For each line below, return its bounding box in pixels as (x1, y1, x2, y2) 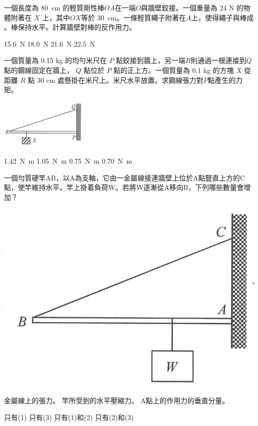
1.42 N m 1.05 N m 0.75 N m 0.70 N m (4, 156, 132, 166)
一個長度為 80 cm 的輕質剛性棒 (4, 2, 105, 12)
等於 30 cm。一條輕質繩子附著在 (81, 12, 186, 22)
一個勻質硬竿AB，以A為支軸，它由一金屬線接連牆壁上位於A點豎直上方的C (4, 172, 245, 183)
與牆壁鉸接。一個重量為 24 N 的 (141, 2, 244, 12)
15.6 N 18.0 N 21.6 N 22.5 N (4, 38, 95, 49)
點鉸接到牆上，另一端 (116, 55, 186, 65)
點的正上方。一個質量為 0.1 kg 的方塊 (113, 64, 234, 75)
